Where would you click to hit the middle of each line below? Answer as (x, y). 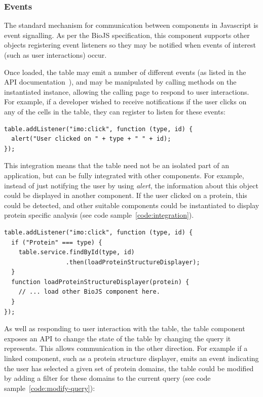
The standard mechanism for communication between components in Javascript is (131, 25)
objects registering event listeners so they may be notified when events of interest (130, 45)
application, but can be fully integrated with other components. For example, (124, 175)
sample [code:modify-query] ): (50, 388)
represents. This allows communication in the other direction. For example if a (126, 348)
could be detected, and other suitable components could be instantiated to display (132, 205)
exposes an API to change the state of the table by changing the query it (118, 338)
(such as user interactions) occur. (55, 55)
